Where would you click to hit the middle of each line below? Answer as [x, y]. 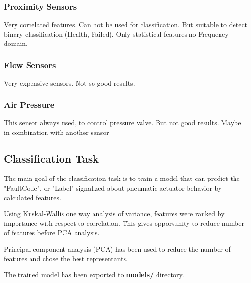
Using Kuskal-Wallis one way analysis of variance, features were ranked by [114, 214]
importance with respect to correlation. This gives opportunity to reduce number [124, 223]
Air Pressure [29, 104]
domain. [16, 43]
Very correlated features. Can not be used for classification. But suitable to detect [126, 24]
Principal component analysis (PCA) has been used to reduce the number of [117, 248]
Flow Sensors [30, 65]
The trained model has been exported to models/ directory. [94, 275]
